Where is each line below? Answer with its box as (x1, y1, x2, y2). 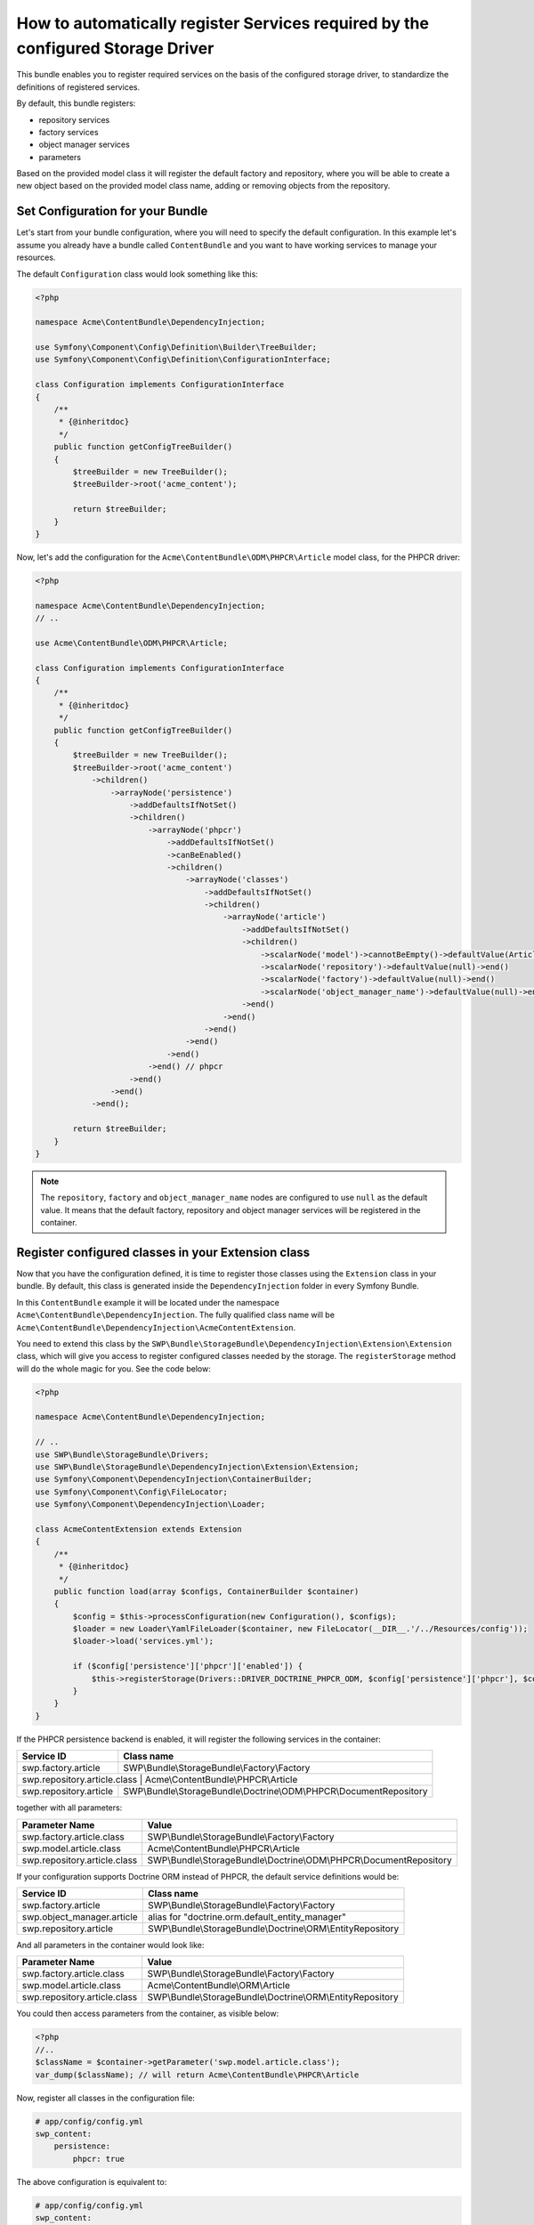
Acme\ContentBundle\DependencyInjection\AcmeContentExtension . (16, 1322, 296, 1332)
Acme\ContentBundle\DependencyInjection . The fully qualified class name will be (16, 1309, 336, 1321)
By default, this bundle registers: (16, 98, 136, 109)
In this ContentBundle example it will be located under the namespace (16, 1297, 279, 1307)
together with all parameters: (16, 1802, 123, 1813)
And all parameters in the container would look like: (16, 1939, 205, 1950)
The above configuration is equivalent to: (16, 2176, 167, 2187)
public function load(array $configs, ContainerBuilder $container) (53, 1586, 360, 1597)
